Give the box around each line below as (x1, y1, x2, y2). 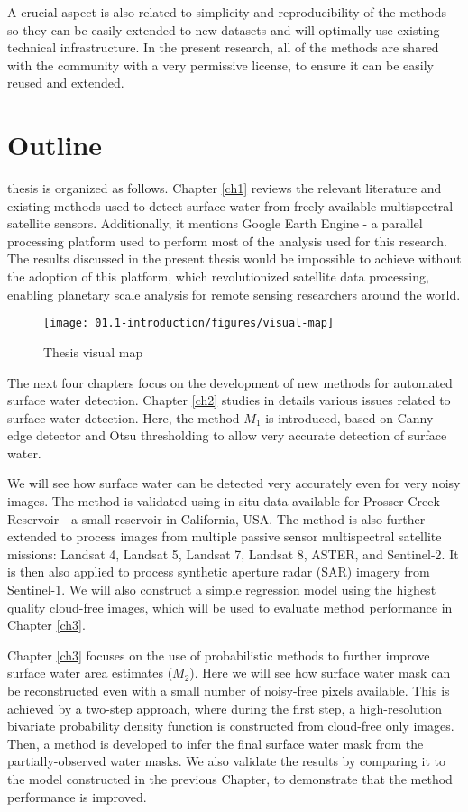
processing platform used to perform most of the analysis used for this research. (7, 231, 447, 250)
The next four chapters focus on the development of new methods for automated (7, 373, 453, 392)
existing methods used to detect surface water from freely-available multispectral (7, 196, 454, 215)
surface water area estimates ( (7, 663, 173, 682)
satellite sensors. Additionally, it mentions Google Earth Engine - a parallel (7, 214, 423, 233)
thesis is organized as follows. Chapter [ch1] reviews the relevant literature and (7, 179, 442, 198)
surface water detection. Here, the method (7, 408, 240, 427)
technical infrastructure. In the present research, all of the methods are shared (7, 38, 439, 57)
